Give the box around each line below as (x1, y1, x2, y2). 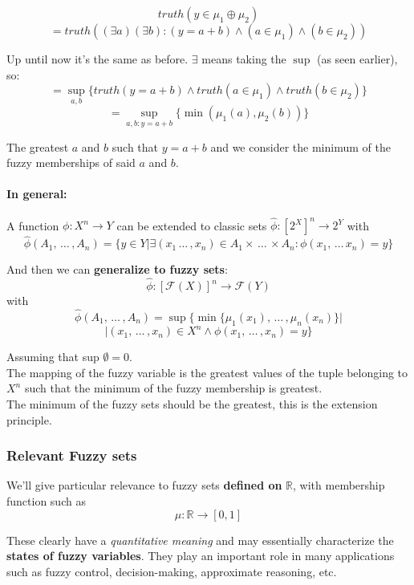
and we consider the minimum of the (210, 138, 391, 155)
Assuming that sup (6, 348, 99, 365)
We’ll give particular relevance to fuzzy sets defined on (6, 477, 282, 494)
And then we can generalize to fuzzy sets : (6, 261, 228, 278)
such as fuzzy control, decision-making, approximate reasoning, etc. (6, 563, 337, 579)
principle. (6, 411, 52, 428)
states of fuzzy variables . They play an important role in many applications (6, 547, 395, 564)
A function (6, 217, 59, 234)
